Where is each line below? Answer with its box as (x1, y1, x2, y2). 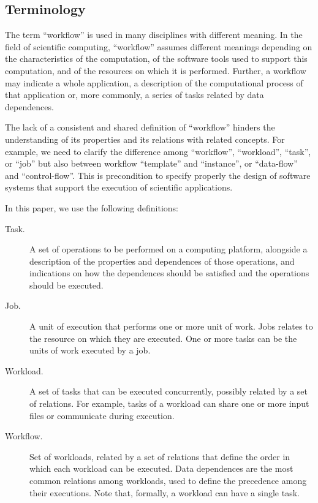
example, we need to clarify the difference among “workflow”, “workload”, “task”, (5, 145, 311, 157)
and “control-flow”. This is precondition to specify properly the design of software (5, 168, 311, 181)
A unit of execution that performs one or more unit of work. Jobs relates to (29, 320, 313, 333)
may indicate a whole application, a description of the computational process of (5, 76, 303, 89)
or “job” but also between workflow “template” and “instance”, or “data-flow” (5, 157, 298, 170)
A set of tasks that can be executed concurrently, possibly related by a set (29, 385, 308, 398)
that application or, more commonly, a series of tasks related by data (5, 88, 264, 101)
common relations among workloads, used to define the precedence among (29, 474, 307, 487)
